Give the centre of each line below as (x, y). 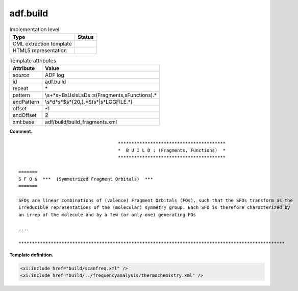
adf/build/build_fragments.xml (81, 122)
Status (85, 37)
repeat (20, 88)
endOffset (24, 115)
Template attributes (33, 61)
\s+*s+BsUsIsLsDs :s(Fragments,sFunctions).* (101, 95)
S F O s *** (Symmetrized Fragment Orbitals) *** (86, 179)
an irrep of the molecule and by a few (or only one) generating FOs (107, 215)
